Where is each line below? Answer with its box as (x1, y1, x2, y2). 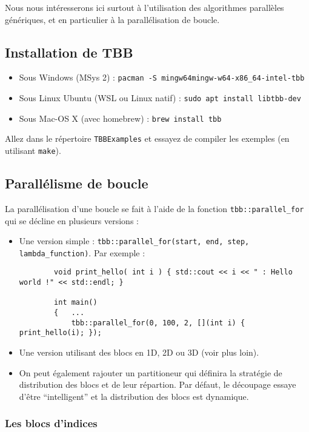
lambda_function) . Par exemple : (19, 246, 145, 259)
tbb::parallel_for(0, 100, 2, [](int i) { (71, 318, 245, 327)
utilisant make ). (5, 144, 61, 157)
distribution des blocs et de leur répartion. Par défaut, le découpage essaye (19, 378, 296, 391)
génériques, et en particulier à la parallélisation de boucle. (5, 13, 220, 25)
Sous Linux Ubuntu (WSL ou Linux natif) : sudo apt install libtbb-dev (19, 91, 301, 104)
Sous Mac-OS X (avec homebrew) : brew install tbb (19, 111, 222, 124)
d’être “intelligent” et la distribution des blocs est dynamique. (19, 390, 249, 402)
